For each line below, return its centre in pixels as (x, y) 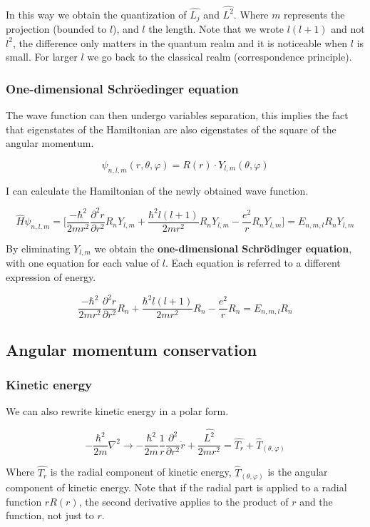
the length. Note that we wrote (216, 29)
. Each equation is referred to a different (253, 263)
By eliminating (38, 248)
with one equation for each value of (83, 263)
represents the (314, 14)
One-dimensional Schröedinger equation (122, 88)
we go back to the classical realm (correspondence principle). (220, 57)
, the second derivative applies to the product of (184, 501)
